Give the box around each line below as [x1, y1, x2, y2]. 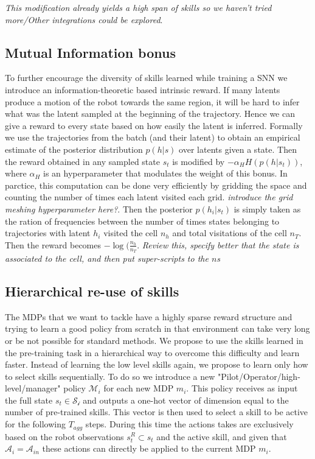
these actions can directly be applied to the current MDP [42, 442, 256, 455]
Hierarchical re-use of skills [5, 281, 179, 300]
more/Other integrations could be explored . [5, 13, 163, 26]
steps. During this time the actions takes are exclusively [85, 418, 294, 430]
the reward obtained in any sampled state [5, 155, 160, 167]
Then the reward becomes [5, 238, 102, 251]
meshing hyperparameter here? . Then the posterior [5, 202, 193, 215]
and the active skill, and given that [156, 430, 287, 443]
